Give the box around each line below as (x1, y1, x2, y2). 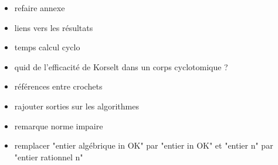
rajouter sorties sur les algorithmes (14, 99, 139, 112)
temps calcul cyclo (14, 41, 80, 53)
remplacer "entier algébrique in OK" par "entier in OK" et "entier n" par (14, 139, 273, 152)
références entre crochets (14, 80, 103, 92)
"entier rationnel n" (14, 150, 83, 163)
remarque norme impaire (14, 119, 103, 132)
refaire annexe (14, 2, 65, 13)
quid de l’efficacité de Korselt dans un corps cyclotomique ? (14, 60, 228, 73)
